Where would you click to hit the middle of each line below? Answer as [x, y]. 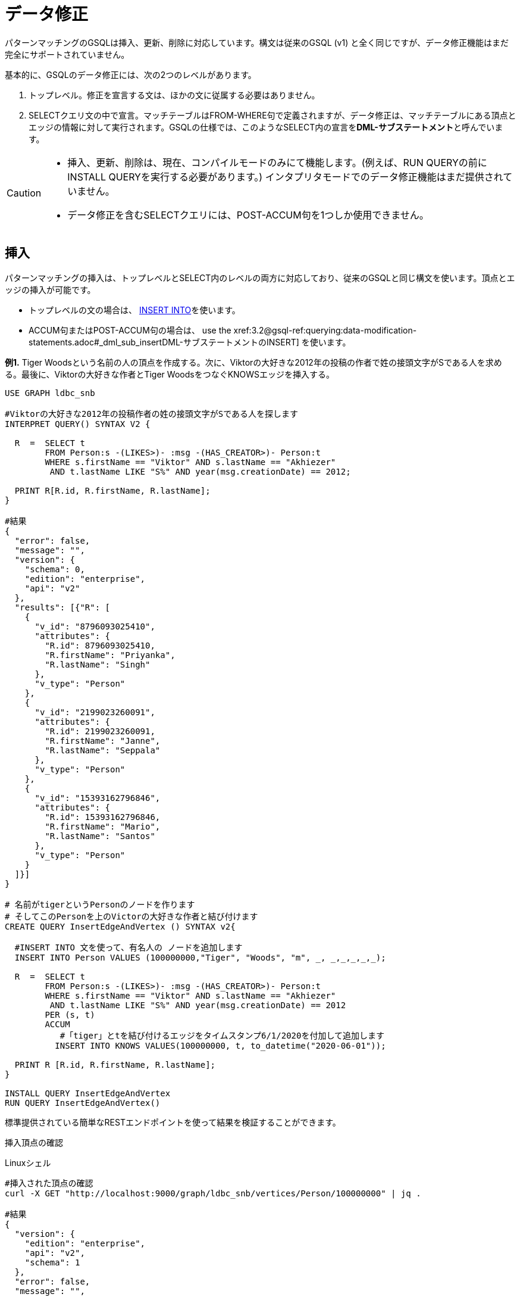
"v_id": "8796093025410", [95, 626]
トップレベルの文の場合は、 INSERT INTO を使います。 [134, 310]
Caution [24, 193]
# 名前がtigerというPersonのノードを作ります [100, 904]
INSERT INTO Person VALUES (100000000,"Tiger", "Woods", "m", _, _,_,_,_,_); [200, 957]
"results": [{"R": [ [62, 607]
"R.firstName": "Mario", [103, 826]
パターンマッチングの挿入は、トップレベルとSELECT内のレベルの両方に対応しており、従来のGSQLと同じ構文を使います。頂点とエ [260, 278]
